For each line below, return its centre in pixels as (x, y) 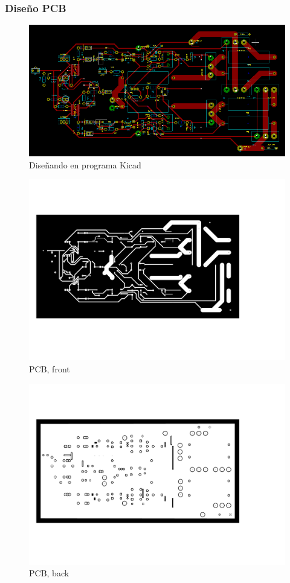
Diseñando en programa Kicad (85, 164)
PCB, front (50, 369)
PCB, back (49, 573)
